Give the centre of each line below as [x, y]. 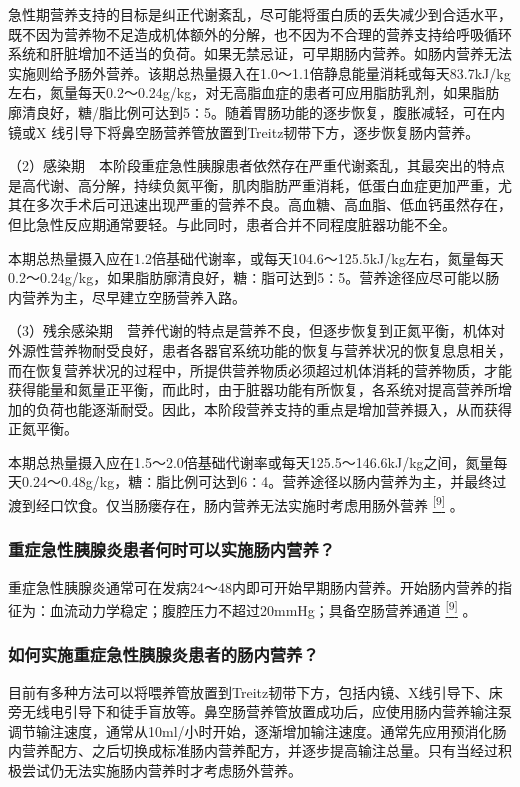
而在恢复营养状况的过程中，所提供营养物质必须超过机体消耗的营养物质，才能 [260, 369]
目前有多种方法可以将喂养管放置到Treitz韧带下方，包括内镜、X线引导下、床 [255, 691]
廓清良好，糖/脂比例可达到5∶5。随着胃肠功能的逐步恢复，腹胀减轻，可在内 [256, 111]
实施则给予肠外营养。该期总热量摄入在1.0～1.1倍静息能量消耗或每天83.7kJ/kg [259, 72]
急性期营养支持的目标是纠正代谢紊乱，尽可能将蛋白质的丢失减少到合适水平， [260, 14]
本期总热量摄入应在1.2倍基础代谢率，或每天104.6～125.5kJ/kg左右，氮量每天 [256, 257]
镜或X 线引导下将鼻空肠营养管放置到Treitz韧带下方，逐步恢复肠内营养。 [244, 131]
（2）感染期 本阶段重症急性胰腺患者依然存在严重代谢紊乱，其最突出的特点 [256, 165]
